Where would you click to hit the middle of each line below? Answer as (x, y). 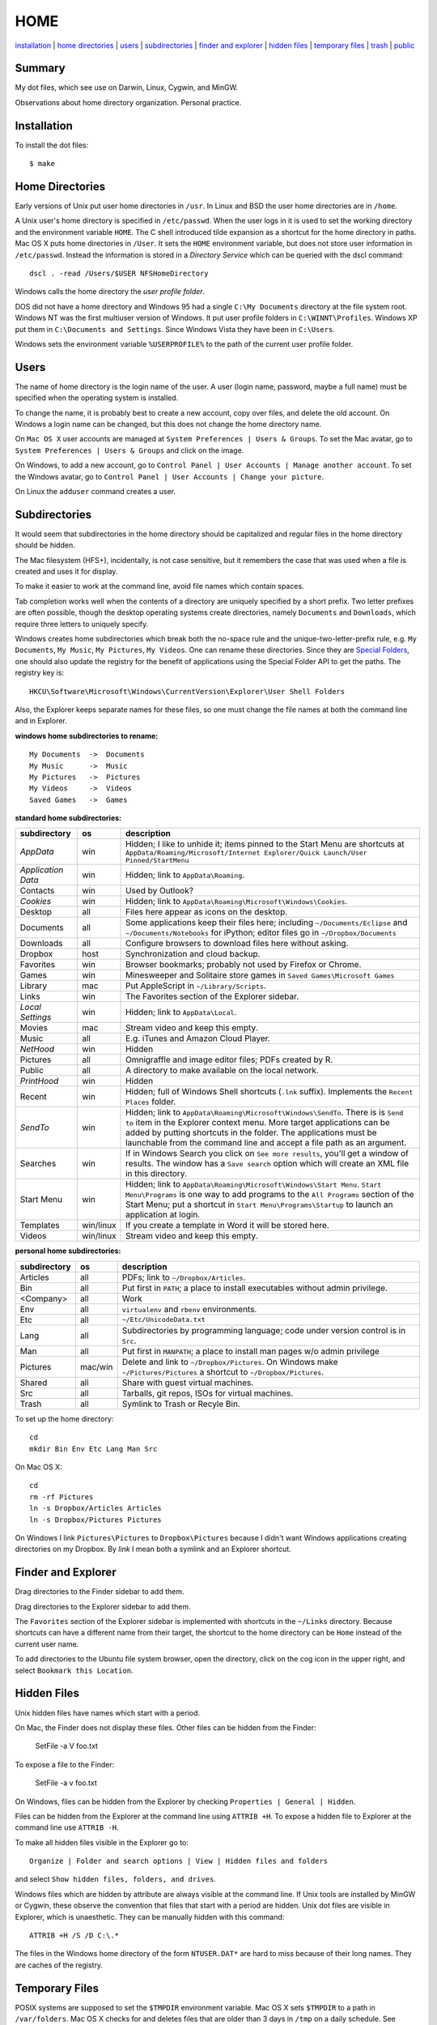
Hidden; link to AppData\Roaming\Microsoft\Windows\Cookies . (237, 902)
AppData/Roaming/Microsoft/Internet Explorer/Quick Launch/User (246, 853)
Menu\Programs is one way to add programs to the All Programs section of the (270, 1195)
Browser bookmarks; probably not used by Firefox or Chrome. (244, 965)
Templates (40, 1226)
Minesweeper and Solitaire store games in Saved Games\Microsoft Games (260, 975)
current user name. (47, 1643)
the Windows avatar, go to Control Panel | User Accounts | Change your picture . (169, 476)
